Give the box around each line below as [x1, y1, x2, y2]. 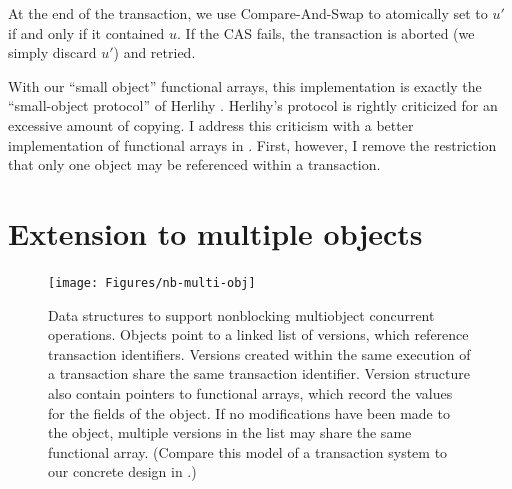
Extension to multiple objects [8, 212, 423, 253]
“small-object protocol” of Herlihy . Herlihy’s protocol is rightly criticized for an [8, 95, 498, 116]
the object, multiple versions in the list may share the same [48, 422, 412, 443]
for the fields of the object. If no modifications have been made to [48, 402, 450, 423]
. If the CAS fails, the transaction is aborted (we [177, 22, 475, 43]
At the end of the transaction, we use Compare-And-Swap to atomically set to [8, 3, 488, 23]
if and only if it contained [8, 22, 165, 43]
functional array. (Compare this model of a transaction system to [48, 441, 448, 462]
